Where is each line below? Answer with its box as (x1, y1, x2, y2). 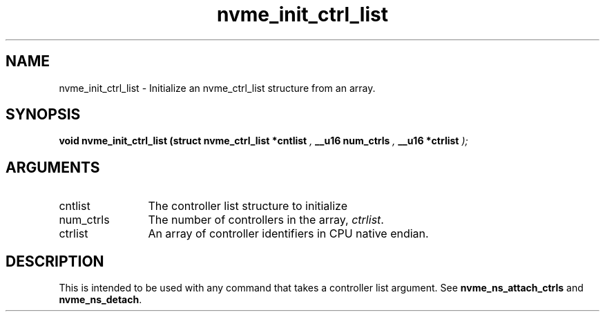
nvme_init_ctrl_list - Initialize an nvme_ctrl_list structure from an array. (59, 81, 376, 94)
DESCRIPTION (6, 252, 104, 270)
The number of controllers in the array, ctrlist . (148, 213, 384, 227)
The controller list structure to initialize (148, 199, 348, 213)
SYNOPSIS (6, 106, 81, 124)
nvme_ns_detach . (59, 294, 142, 306)
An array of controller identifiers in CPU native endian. (148, 227, 429, 241)
